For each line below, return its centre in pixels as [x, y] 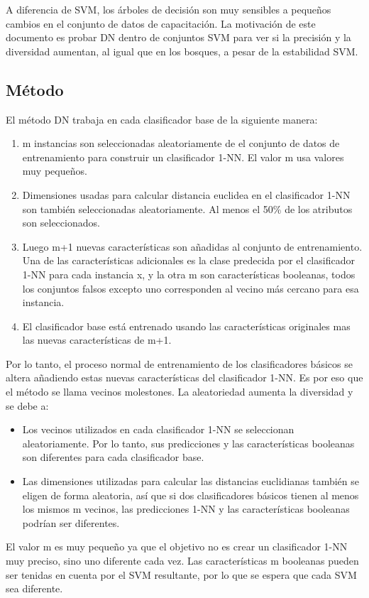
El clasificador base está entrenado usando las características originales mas [186, 326]
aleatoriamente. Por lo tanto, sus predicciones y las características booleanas [188, 443]
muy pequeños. [55, 171]
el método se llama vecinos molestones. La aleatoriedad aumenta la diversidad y [180, 392]
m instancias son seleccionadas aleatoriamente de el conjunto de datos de [181, 143]
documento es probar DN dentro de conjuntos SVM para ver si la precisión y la [178, 37]
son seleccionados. [61, 223]
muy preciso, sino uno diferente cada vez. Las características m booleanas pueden [182, 561]
